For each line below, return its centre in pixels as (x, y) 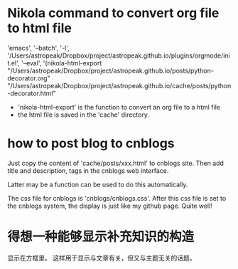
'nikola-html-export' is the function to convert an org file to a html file (119, 107)
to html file (40, 28)
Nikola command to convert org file (113, 13)
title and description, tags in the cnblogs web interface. (88, 170)
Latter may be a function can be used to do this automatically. (98, 184)
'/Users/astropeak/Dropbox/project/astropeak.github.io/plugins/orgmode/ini (119, 56)
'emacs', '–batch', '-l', (38, 48)
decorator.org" (29, 78)
